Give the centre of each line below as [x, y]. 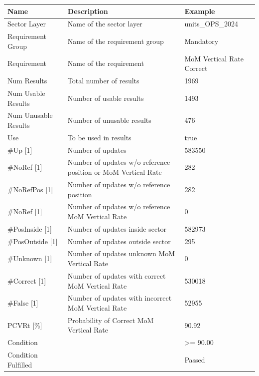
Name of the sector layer [105, 24]
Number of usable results [106, 98]
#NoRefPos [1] [30, 189]
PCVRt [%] [25, 325]
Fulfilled [20, 364]
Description [88, 11]
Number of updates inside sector [117, 228]
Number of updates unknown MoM [121, 253]
